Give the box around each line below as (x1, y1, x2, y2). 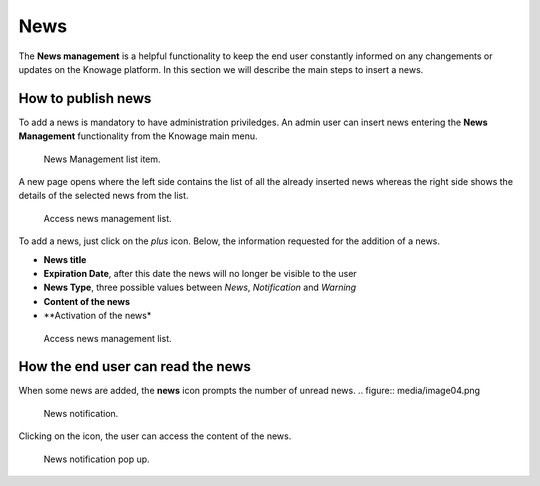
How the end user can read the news (18, 358, 252, 375)
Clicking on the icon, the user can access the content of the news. (18, 430, 292, 442)
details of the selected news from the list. (18, 190, 189, 202)
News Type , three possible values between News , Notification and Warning (43, 281, 357, 294)
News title (43, 253, 87, 265)
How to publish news (18, 90, 152, 107)
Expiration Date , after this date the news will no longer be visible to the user (43, 267, 357, 279)
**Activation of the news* (43, 310, 152, 322)
